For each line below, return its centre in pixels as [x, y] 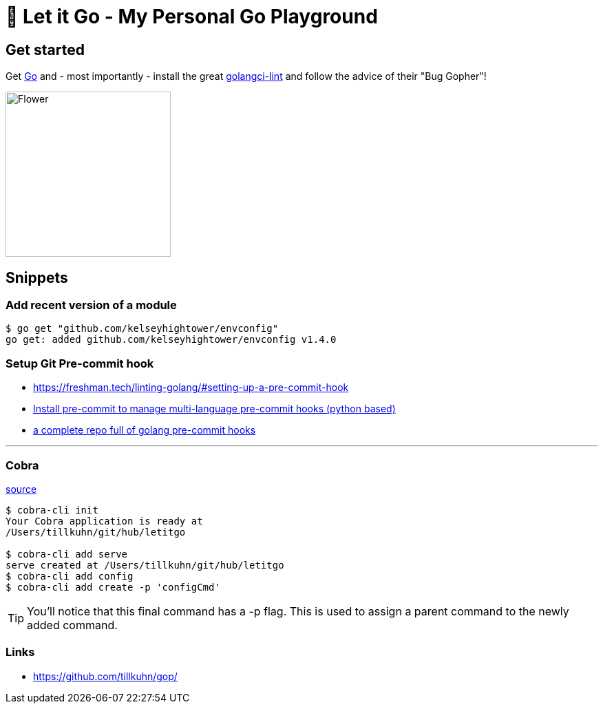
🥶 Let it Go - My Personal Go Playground [192, 17]
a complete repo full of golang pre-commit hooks [145, 430]
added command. [72, 625]
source [21, 489]
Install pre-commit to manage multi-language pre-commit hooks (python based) [214, 409]
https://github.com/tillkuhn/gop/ [105, 676]
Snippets [37, 277]
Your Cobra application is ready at [104, 521]
